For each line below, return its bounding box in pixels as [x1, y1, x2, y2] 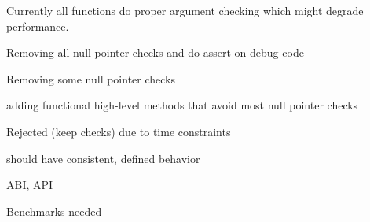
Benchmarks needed [6, 202, 102, 219]
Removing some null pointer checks [6, 70, 176, 87]
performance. [6, 17, 69, 34]
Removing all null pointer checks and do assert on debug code [6, 44, 304, 61]
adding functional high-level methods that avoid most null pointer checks [6, 97, 358, 113]
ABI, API [6, 176, 53, 193]
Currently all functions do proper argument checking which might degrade [6, 2, 364, 18]
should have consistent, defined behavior [6, 150, 200, 166]
